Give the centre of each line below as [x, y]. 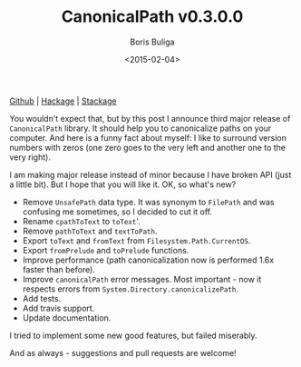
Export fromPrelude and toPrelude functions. [106, 250]
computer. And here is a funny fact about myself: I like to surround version [148, 137]
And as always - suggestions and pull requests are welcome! [123, 352]
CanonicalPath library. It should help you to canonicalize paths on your [141, 128]
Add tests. [42, 298]
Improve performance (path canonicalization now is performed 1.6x [148, 260]
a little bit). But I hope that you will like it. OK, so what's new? [123, 184]
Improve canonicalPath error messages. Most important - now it [142, 279]
